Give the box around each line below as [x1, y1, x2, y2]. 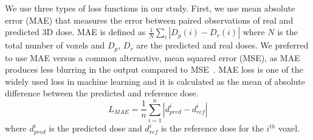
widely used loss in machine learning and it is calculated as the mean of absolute [5, 75, 305, 87]
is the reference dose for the [160, 122, 264, 135]
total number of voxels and [5, 39, 105, 52]
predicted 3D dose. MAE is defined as [5, 25, 146, 38]
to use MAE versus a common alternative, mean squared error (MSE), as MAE [5, 51, 300, 64]
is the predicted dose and [49, 122, 142, 135]
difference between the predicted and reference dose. [5, 87, 199, 99]
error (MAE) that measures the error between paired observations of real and [5, 13, 294, 26]
